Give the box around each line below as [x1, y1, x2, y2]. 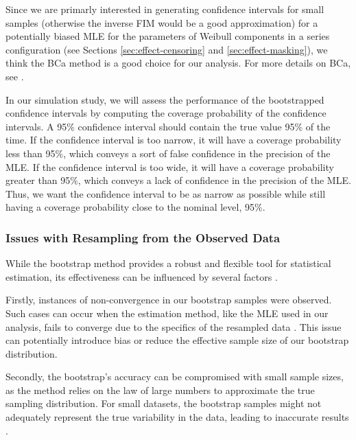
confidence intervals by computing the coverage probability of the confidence [5, 106, 327, 120]
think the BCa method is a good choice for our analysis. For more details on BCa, [5, 56, 351, 70]
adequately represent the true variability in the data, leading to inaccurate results [5, 410, 349, 424]
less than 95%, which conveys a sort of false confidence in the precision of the [5, 146, 331, 160]
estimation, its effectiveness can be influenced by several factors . [5, 269, 278, 283]
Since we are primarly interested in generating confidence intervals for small [5, 2, 324, 16]
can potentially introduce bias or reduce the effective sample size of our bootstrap [5, 333, 349, 347]
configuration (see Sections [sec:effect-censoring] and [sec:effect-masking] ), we [5, 42, 328, 56]
